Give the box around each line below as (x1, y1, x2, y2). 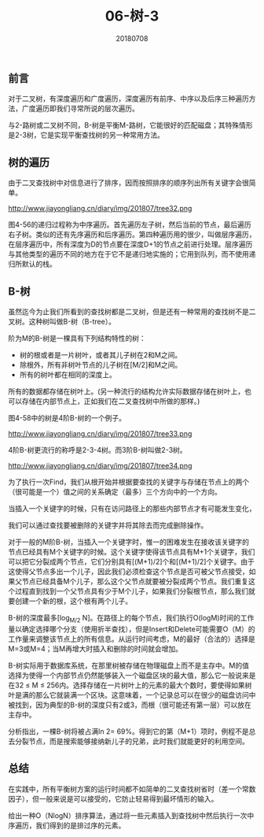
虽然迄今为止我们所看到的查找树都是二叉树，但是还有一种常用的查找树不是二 (8, 306, 256, 316)
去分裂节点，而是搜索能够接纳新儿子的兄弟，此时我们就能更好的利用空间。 (8, 736, 249, 746)
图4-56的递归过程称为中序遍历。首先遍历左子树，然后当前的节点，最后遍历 (8, 220, 251, 229)
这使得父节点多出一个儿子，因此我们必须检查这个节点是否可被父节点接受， (8, 566, 249, 576)
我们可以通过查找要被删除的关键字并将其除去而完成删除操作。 (8, 520, 208, 530)
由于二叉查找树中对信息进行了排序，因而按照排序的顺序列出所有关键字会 (8, 178, 242, 187)
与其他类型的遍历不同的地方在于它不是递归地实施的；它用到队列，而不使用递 (8, 250, 256, 259)
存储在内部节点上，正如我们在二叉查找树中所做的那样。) (21, 396, 200, 406)
